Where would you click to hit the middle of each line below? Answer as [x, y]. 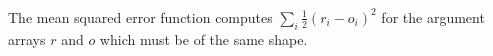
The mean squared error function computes [140, 16]
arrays [27, 38]
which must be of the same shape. [203, 38]
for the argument [433, 16]
